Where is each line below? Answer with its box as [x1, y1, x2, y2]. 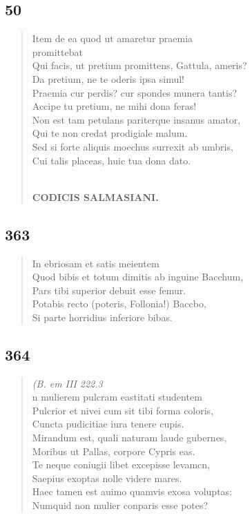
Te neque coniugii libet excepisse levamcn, [32, 457, 210, 472]
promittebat [32, 44, 83, 59]
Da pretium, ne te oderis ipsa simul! [32, 71, 185, 86]
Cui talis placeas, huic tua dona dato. [32, 153, 191, 167]
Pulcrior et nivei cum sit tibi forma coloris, [32, 403, 214, 417]
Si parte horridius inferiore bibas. [32, 309, 173, 324]
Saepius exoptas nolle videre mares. [32, 470, 182, 485]
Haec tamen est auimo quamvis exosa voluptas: [32, 484, 233, 499]
